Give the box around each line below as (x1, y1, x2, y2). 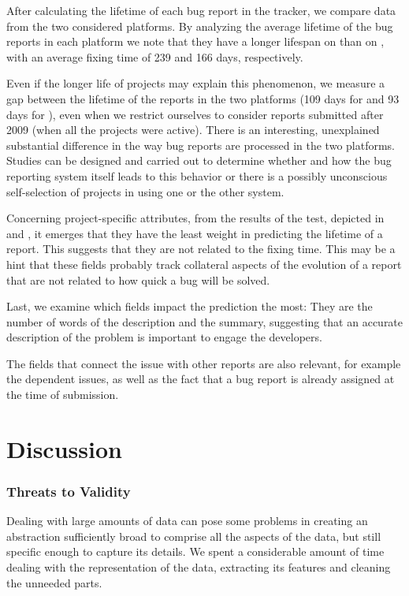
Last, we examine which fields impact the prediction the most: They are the (6, 298, 373, 315)
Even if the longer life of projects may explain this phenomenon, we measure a (6, 75, 385, 91)
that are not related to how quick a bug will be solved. (6, 271, 270, 288)
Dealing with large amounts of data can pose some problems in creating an (6, 512, 368, 529)
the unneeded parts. (6, 574, 102, 590)
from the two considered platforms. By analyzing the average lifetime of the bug (6, 17, 393, 34)
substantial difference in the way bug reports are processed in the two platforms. (6, 136, 396, 153)
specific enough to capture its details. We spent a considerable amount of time (6, 543, 385, 560)
